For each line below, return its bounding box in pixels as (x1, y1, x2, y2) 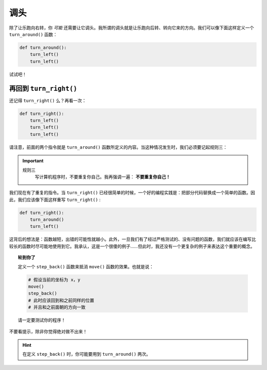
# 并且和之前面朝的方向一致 (28, 304, 86, 310)
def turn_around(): (19, 44, 67, 50)
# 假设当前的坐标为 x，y (28, 277, 81, 283)
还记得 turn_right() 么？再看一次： (9, 97, 87, 103)
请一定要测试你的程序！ (18, 317, 66, 323)
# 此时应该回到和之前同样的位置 (28, 297, 94, 303)
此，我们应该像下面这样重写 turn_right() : (9, 197, 101, 203)
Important (22, 158, 44, 164)
